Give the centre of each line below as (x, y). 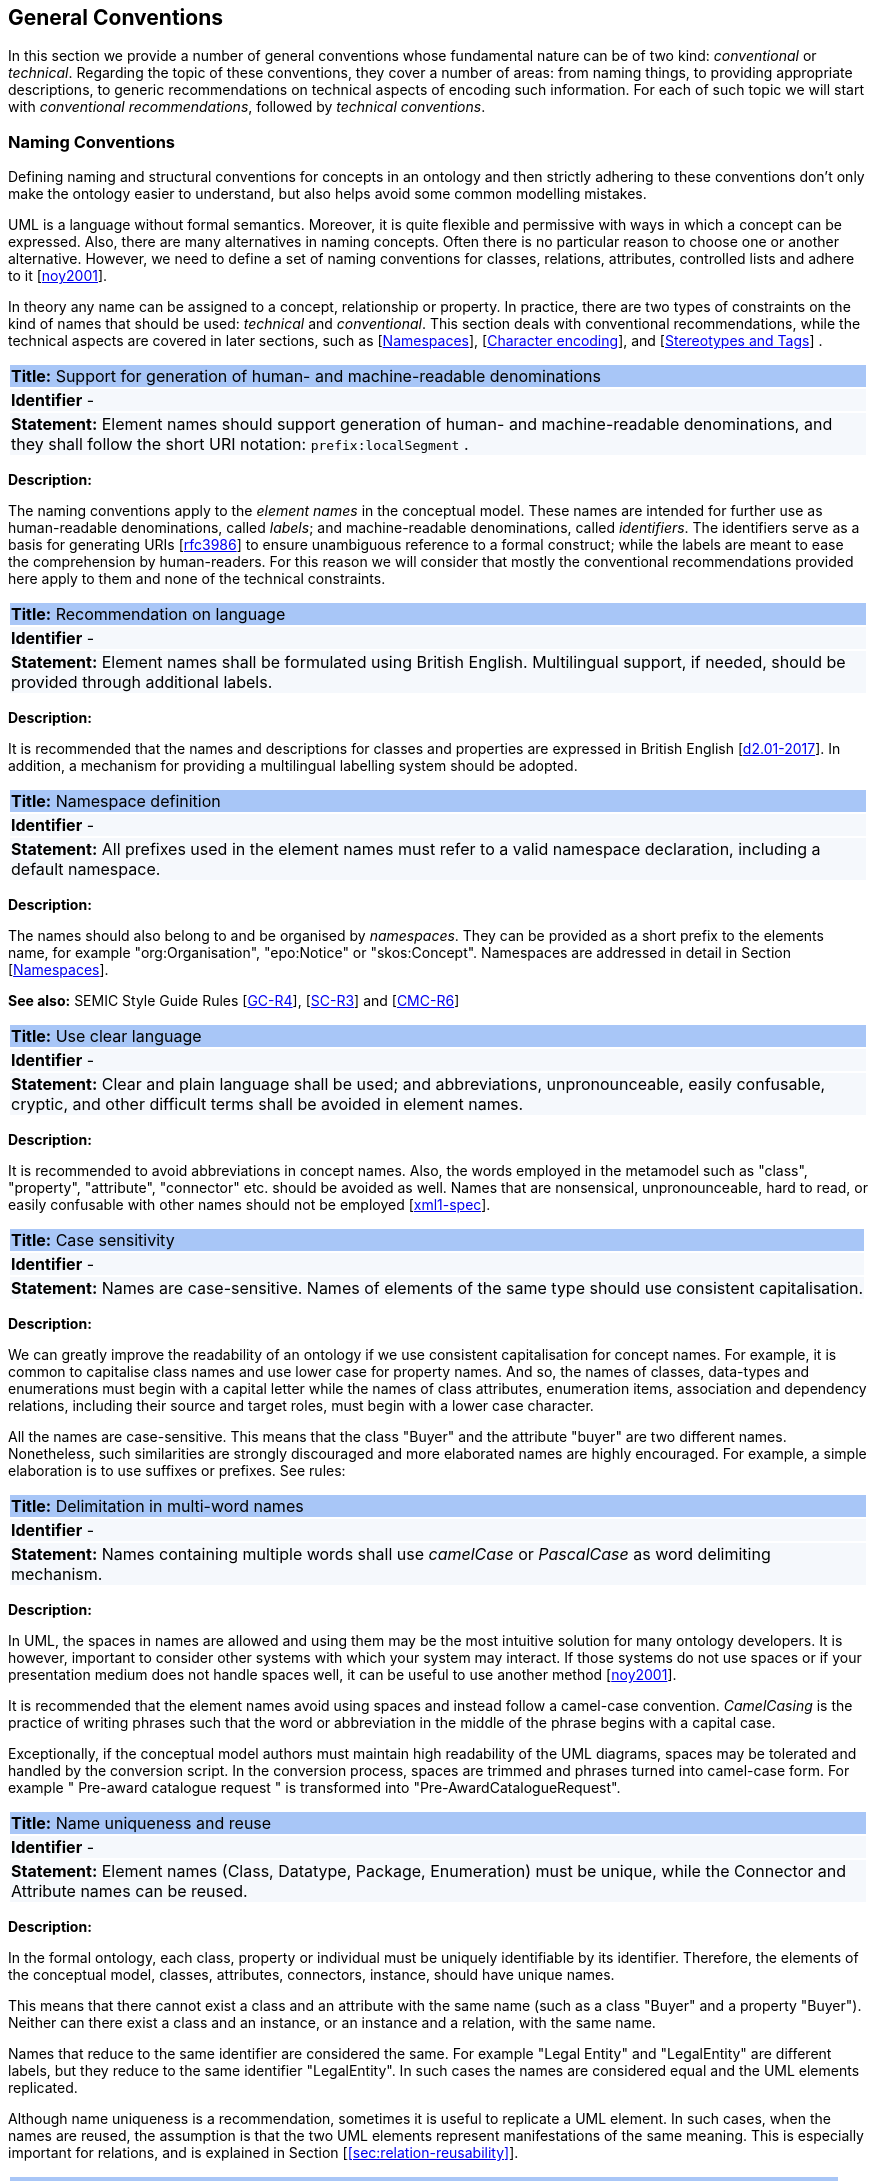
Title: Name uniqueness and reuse (141, 1823)
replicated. (43, 2088)
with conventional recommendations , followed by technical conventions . (247, 107)
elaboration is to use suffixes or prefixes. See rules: (177, 1471)
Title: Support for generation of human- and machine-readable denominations (306, 376)
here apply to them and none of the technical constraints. (197, 579)
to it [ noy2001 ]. (58, 276)
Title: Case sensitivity (93, 1240)
